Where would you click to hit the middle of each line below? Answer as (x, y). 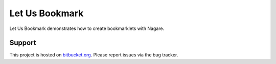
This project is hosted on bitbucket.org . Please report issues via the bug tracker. (94, 55)
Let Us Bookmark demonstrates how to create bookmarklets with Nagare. (87, 28)
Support (23, 43)
